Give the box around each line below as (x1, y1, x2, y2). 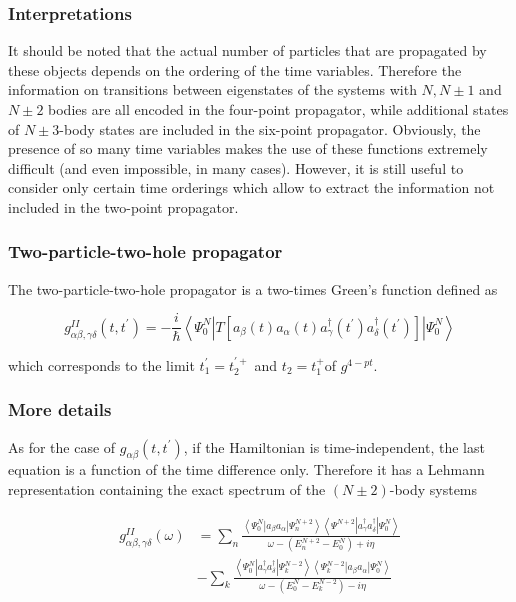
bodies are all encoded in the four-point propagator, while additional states (48, 99, 509, 119)
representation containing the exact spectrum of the (8, 479, 326, 500)
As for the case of (8, 436, 116, 457)
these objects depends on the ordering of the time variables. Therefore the (8, 59, 462, 80)
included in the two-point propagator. (8, 196, 239, 217)
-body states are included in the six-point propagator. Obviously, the (59, 118, 481, 139)
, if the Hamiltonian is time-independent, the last (183, 436, 485, 457)
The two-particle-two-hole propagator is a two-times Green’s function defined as (8, 278, 498, 299)
